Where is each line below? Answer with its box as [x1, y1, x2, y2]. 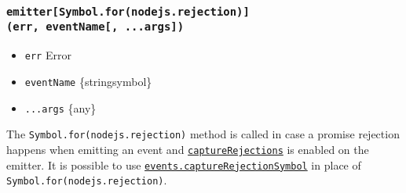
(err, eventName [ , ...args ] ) [6, 20, 185, 34]
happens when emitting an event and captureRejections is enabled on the [6, 141, 369, 157]
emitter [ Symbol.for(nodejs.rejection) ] [6, 5, 250, 18]
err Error [24, 47, 71, 63]
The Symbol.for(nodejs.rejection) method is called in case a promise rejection [6, 126, 400, 142]
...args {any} [24, 99, 97, 116]
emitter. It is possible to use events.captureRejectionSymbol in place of [6, 156, 361, 173]
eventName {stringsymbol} [24, 73, 152, 89]
